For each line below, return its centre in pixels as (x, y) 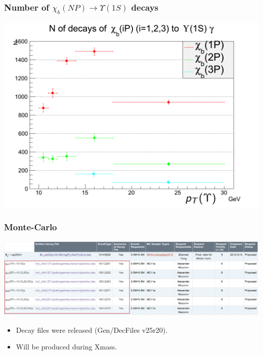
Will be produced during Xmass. (67, 347)
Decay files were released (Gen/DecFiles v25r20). (92, 329)
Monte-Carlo (31, 226)
